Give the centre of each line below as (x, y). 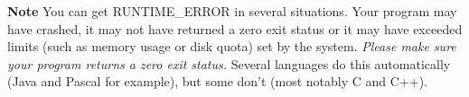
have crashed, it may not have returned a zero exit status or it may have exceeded (235, 28)
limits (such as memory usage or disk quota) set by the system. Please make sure (232, 46)
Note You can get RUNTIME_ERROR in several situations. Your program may (232, 11)
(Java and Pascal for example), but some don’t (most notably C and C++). (217, 81)
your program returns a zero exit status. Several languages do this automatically (229, 63)
